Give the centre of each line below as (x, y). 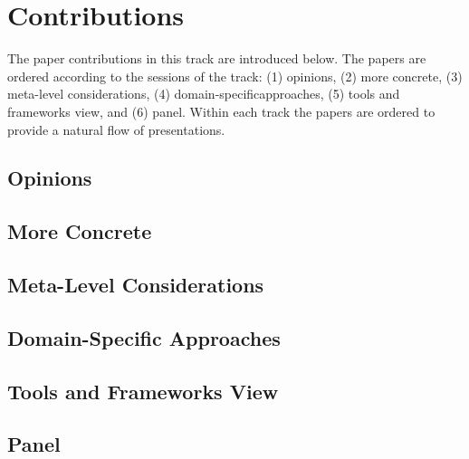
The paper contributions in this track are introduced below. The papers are (217, 58)
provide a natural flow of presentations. (116, 129)
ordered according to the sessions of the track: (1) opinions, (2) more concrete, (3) (235, 76)
